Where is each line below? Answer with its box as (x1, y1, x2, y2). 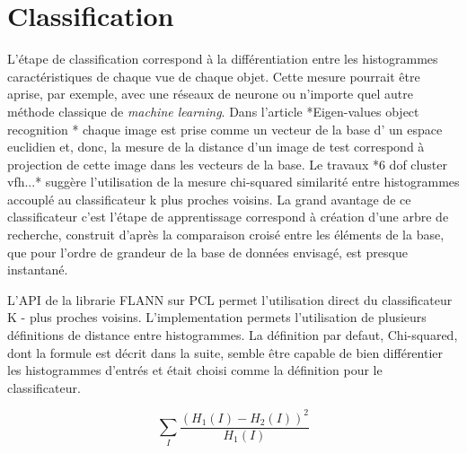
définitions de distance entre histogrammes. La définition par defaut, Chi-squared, (7, 326, 458, 344)
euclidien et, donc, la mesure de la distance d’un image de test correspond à (7, 137, 425, 156)
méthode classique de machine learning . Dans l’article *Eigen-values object (7, 101, 419, 120)
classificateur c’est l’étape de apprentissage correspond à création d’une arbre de (7, 207, 449, 226)
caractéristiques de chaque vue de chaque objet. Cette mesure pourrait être (7, 66, 420, 85)
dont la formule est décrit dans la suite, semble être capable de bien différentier (7, 343, 444, 362)
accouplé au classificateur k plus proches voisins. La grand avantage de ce (7, 189, 411, 208)
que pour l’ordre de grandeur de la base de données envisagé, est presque (7, 242, 408, 261)
